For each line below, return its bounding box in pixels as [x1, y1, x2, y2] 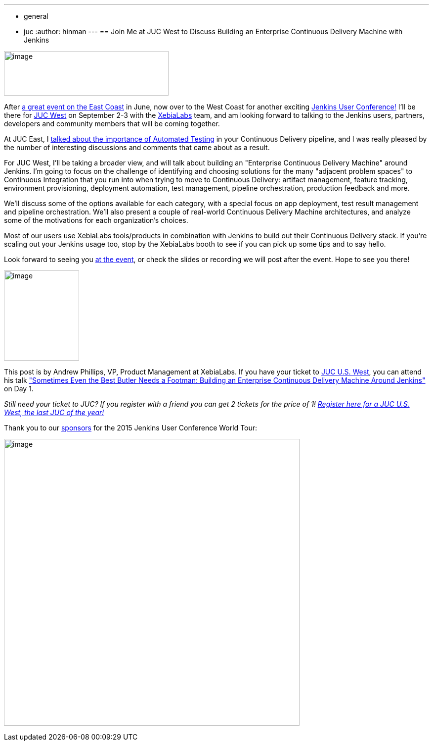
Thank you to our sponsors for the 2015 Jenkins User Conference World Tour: [4, 424, 258, 432]
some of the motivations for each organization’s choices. [4, 216, 188, 224]
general [24, 12, 48, 20]
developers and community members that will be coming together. [4, 119, 220, 128]
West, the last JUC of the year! [4, 408, 104, 417]
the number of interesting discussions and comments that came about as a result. [4, 143, 270, 152]
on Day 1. [4, 384, 34, 393]
